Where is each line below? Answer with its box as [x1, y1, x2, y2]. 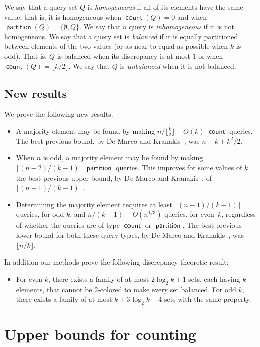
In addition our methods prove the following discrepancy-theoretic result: [4, 256, 229, 267]
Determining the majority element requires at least [16, 199, 173, 209]
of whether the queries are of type [16, 220, 120, 230]
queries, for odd [16, 209, 64, 219]
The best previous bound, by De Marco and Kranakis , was [16, 135, 200, 146]
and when [177, 11, 207, 22]
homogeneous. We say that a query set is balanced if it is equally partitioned [4, 31, 238, 41]
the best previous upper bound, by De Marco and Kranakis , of [16, 172, 212, 183]
